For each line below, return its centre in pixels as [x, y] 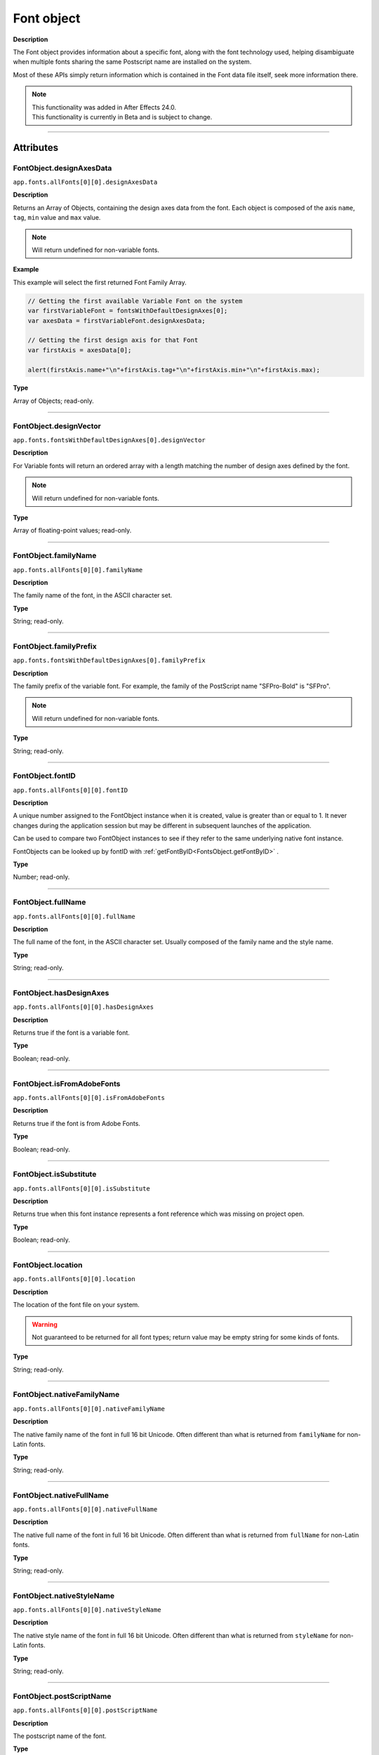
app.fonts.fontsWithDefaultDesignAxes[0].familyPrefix [109, 661]
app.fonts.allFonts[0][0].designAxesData [85, 182]
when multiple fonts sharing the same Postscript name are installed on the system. [132, 62]
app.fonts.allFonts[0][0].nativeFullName [85, 1509]
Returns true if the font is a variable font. [71, 1033]
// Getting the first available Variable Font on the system [135, 301]
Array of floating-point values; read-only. [72, 531]
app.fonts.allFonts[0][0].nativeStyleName [87, 1610]
